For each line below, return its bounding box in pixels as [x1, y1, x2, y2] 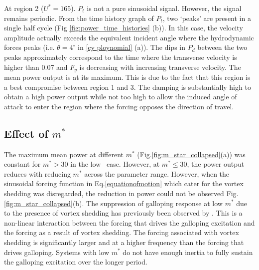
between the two [197, 42, 248, 52]
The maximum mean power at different [4, 149, 124, 159]
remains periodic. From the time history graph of [4, 12, 154, 23]
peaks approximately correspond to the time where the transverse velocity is [4, 51, 237, 62]
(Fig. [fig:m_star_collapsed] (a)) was [137, 149, 246, 159]
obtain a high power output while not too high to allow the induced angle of [4, 91, 237, 102]
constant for [4, 159, 41, 169]
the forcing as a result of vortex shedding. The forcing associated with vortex [4, 227, 239, 238]
